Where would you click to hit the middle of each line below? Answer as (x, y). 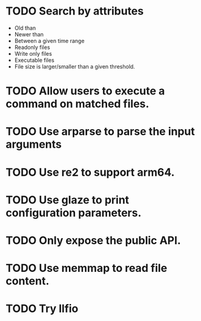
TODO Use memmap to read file (87, 268)
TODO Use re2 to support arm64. (90, 172)
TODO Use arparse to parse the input (100, 132)
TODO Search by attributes (75, 11)
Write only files (33, 53)
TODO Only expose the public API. (93, 240)
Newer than (29, 34)
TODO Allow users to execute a (85, 91)
